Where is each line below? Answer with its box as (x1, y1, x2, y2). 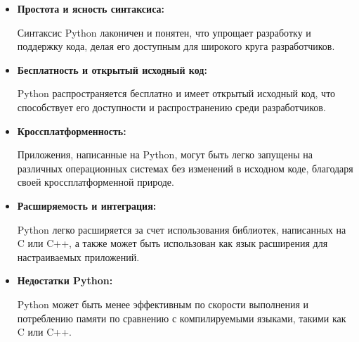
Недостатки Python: (17, 273, 113, 288)
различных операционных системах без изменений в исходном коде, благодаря (17, 160, 353, 175)
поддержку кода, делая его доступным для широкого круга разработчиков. (17, 39, 335, 53)
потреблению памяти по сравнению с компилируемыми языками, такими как (17, 310, 346, 325)
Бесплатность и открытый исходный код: (17, 62, 207, 77)
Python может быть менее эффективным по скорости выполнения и (17, 296, 309, 311)
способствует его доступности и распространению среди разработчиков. (17, 99, 326, 114)
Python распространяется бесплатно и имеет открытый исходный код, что (17, 86, 336, 101)
